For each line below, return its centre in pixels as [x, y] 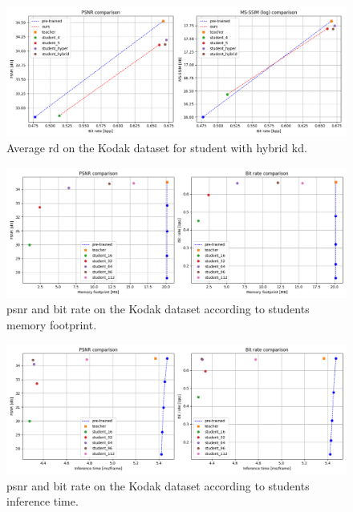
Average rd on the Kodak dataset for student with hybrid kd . [157, 148]
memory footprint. [52, 324]
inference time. [43, 501]
